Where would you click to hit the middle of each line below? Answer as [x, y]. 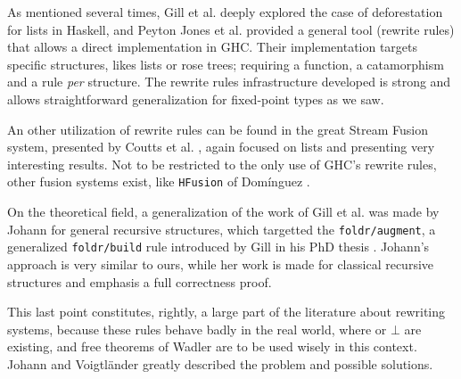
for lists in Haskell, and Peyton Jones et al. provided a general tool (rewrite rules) [231, 29]
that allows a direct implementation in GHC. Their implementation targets [213, 47]
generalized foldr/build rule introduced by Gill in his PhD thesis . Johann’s [218, 247]
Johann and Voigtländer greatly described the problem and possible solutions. [220, 363]
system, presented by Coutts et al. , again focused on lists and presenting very [221, 147]
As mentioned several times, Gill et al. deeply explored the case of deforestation [225, 12]
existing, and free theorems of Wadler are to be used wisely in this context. [212, 346]
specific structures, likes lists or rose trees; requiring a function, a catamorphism [226, 64]
